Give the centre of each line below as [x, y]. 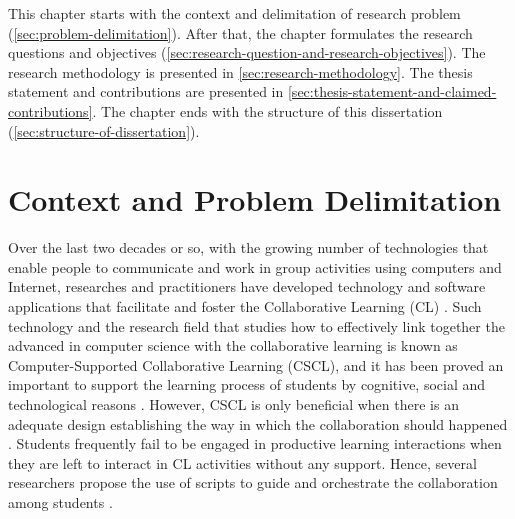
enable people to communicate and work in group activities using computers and [255, 266]
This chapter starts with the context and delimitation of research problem [234, 13]
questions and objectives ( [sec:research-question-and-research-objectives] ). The [247, 52]
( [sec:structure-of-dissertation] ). [104, 130]
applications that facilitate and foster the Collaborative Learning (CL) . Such [245, 306]
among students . [60, 502]
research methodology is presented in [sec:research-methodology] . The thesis [240, 71]
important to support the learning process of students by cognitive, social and [247, 384]
